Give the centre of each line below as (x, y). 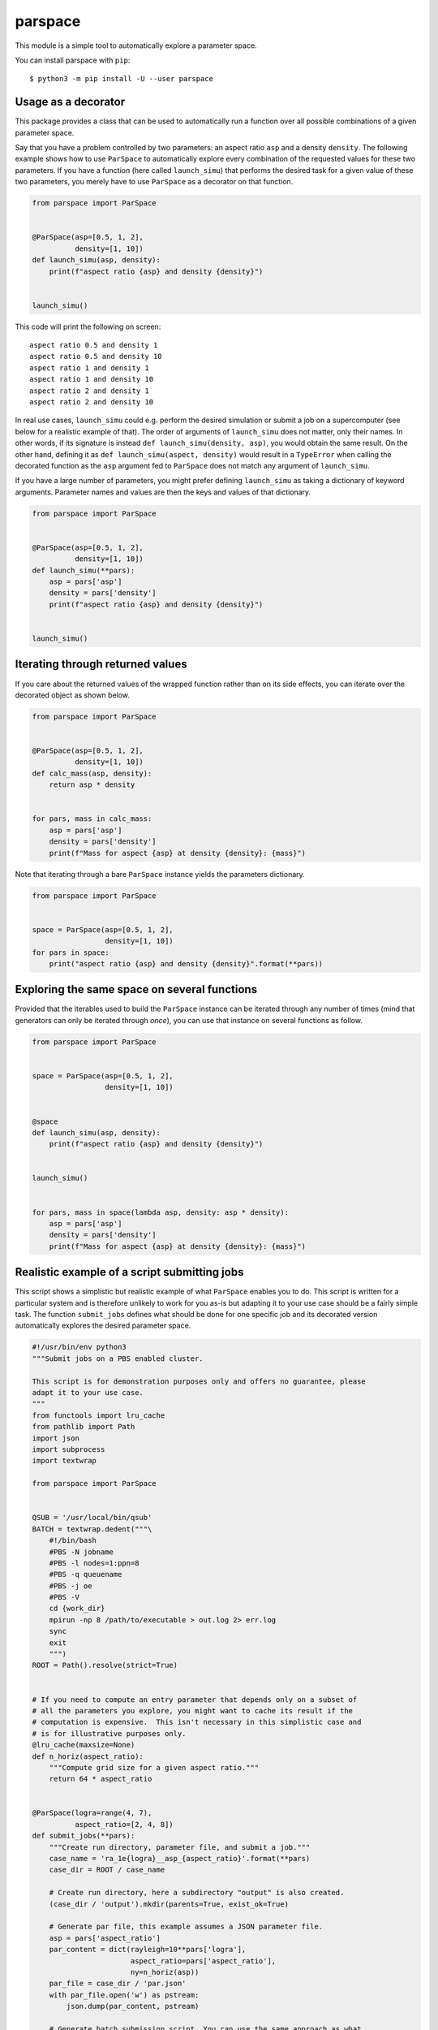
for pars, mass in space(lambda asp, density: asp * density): (161, 1212)
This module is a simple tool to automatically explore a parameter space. (136, 45)
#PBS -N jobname (81, 1552)
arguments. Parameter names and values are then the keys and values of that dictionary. (163, 492)
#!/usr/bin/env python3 (79, 1347)
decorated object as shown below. (72, 695)
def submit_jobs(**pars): (84, 1836)
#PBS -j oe (71, 1586)
